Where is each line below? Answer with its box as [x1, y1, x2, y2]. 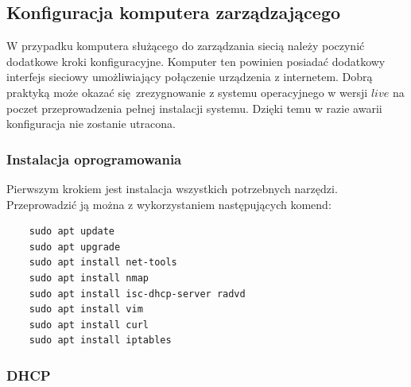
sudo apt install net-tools [29, 257, 177, 269]
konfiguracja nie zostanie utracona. [6, 115, 176, 132]
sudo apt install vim [29, 304, 143, 315]
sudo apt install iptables [29, 335, 172, 346]
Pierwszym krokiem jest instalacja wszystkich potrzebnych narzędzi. [6, 180, 338, 196]
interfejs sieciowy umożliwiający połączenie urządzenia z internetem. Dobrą [6, 68, 373, 85]
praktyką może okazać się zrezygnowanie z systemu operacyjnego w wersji [6, 83, 368, 100]
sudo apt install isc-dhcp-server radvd [29, 288, 246, 300]
